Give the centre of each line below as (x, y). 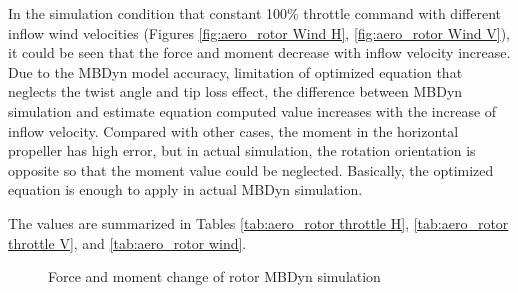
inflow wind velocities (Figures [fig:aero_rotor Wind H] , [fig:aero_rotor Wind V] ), (259, 32)
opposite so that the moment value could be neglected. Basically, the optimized (251, 169)
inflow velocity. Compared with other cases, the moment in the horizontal (233, 130)
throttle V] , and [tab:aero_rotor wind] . (127, 242)
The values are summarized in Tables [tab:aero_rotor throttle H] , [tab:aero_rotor (258, 222)
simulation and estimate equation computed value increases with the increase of (252, 110)
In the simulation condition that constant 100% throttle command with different (254, 13)
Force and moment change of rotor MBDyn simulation (214, 276)
